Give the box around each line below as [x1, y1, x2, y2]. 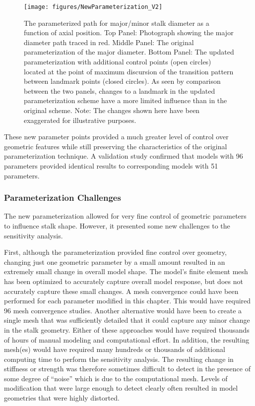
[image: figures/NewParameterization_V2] [24, 3, 163, 10]
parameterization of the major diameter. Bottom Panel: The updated [24, 47, 234, 57]
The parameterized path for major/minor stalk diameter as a [24, 17, 209, 28]
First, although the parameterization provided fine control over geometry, [4, 247, 227, 257]
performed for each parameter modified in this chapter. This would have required [4, 295, 251, 306]
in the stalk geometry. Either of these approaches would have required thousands [4, 324, 250, 335]
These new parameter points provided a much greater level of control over [4, 131, 229, 142]
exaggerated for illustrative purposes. [24, 115, 136, 125]
